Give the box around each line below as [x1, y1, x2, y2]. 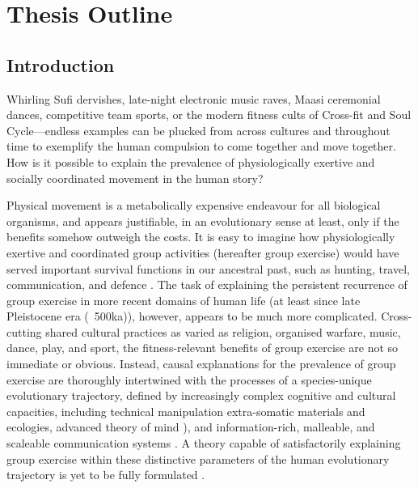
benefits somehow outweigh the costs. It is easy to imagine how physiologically [6, 228, 395, 245]
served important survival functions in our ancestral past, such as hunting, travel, [6, 260, 410, 277]
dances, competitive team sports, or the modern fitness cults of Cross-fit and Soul [6, 106, 412, 123]
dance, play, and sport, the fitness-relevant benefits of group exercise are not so [6, 339, 399, 356]
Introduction [6, 52, 115, 77]
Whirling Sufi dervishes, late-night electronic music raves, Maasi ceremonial [6, 90, 381, 107]
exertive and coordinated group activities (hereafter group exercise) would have [6, 244, 399, 261]
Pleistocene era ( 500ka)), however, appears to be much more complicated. [6, 308, 378, 325]
